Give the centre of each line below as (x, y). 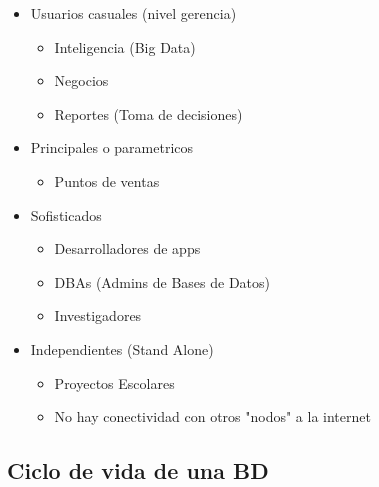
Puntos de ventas (107, 180)
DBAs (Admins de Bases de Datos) (162, 281)
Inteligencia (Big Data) (125, 46)
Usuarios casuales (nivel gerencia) (133, 13)
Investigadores (98, 315)
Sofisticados (66, 214)
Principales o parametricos (112, 147)
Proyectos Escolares (114, 382)
